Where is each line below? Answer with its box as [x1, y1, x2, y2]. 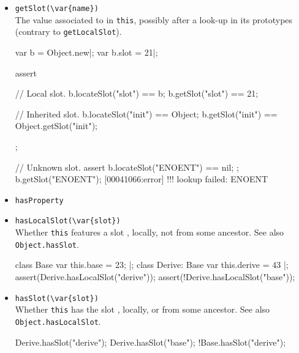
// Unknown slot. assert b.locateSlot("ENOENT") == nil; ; [15, 160, 239, 173]
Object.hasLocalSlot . [15, 314, 101, 327]
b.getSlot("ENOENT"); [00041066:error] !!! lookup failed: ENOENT [15, 173, 268, 185]
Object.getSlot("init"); [15, 119, 97, 132]
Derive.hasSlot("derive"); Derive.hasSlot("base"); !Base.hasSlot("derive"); [15, 335, 286, 348]
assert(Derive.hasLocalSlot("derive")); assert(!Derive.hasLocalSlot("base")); [15, 270, 295, 283]
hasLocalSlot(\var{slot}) [15, 217, 121, 226]
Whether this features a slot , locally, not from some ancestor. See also [15, 226, 284, 239]
